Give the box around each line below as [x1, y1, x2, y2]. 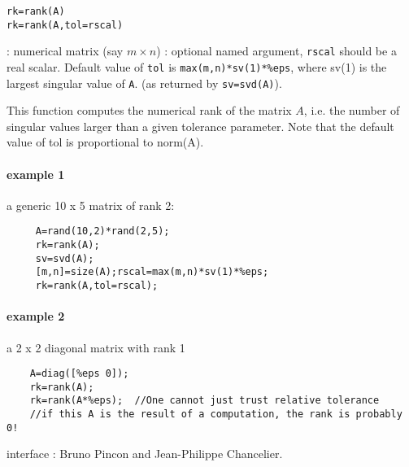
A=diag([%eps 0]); [29, 368, 129, 380]
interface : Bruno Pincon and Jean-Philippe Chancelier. [7, 445, 283, 462]
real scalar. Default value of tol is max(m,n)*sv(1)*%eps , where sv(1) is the [7, 58, 387, 75]
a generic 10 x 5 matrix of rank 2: [7, 196, 175, 213]
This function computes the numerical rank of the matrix [7, 102, 292, 119]
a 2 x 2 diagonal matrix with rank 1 [7, 338, 185, 356]
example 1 [7, 165, 65, 182]
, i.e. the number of [303, 102, 400, 119]
